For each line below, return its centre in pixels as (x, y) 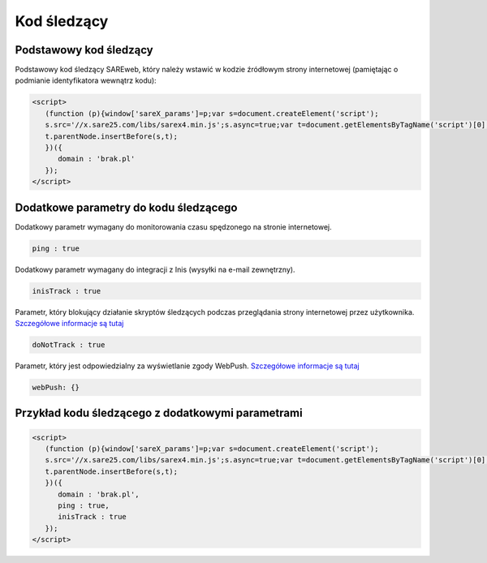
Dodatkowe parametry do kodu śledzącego (126, 207)
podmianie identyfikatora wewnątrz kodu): (86, 80)
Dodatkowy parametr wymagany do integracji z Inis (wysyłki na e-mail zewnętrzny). (155, 269)
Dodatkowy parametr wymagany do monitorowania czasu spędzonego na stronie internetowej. (173, 226)
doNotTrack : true (69, 344)
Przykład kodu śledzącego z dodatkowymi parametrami (159, 413)
